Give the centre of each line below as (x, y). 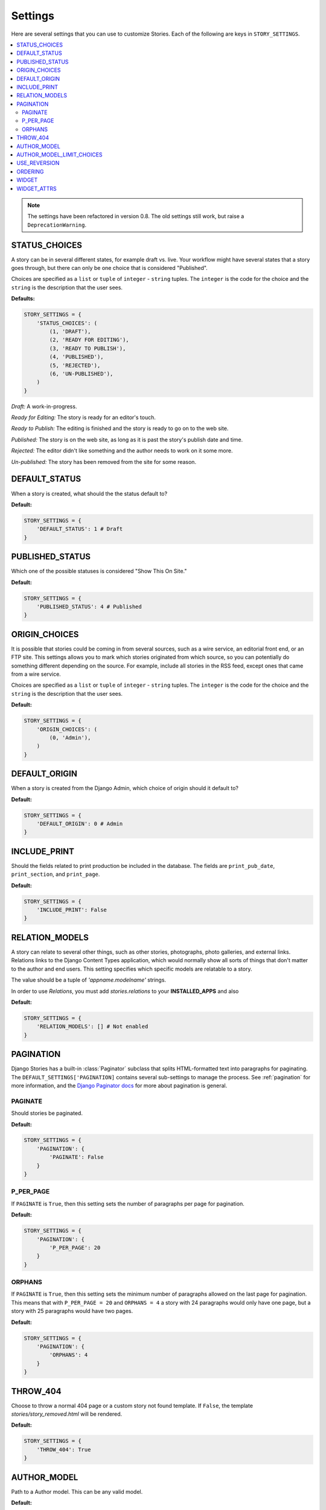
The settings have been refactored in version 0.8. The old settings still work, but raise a (136, 216)
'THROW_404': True (64, 1449)
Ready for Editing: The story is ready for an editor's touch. (84, 417)
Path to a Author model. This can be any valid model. (77, 1491)
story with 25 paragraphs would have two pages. (72, 1311)
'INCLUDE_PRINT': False (72, 910)
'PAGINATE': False (76, 1157)
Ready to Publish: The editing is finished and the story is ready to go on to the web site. (120, 428)
